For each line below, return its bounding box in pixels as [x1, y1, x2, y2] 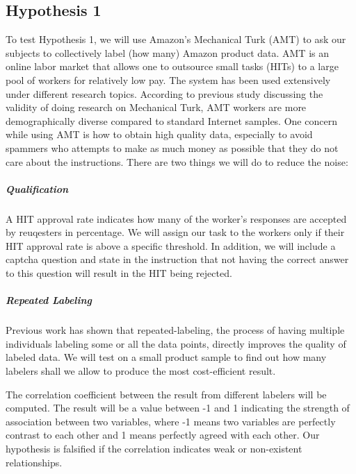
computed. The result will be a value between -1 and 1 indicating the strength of [6, 400, 350, 415]
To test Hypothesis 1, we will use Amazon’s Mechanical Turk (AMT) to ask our [6, 32, 346, 46]
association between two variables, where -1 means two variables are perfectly [6, 414, 336, 428]
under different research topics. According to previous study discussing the [6, 86, 323, 101]
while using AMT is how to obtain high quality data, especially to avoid [6, 127, 313, 142]
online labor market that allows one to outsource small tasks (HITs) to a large [6, 59, 339, 74]
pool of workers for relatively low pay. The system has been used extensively [6, 72, 331, 87]
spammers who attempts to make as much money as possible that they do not [6, 140, 339, 155]
